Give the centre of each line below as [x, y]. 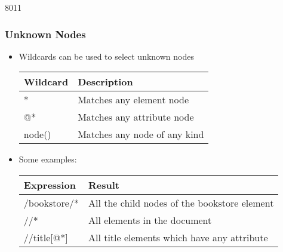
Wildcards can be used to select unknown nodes [106, 56]
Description [105, 82]
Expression [50, 185]
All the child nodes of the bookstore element [181, 203]
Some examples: [48, 159]
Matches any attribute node [136, 117]
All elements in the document [150, 220]
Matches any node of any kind [141, 134]
